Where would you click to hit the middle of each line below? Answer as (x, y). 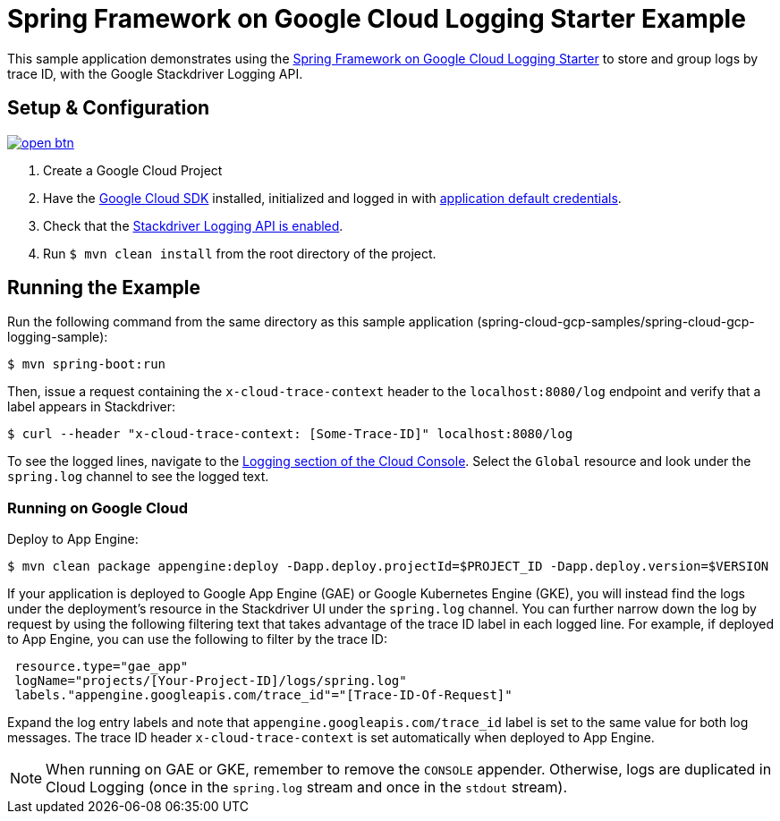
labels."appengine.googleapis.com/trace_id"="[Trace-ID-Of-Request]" (263, 695)
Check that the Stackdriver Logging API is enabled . (193, 225)
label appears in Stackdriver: (91, 407)
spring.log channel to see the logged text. (138, 477)
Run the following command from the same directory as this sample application (241, 322)
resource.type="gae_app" (102, 667)
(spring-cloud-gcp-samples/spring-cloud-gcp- (616, 322)
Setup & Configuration (109, 108)
